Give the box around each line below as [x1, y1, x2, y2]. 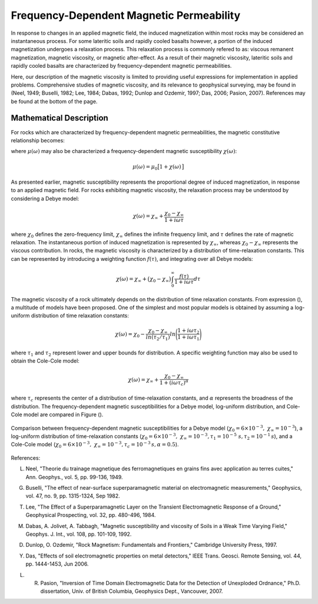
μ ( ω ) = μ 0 [132, 163, 158, 171]
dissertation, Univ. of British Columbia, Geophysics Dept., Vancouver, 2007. [40, 588, 223, 595]
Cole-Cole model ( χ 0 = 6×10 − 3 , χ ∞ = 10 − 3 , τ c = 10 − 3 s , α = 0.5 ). [11, 440, 179, 450]
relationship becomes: [11, 137, 65, 144]
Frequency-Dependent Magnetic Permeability [11, 9, 241, 22]
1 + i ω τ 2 [177, 327, 200, 335]
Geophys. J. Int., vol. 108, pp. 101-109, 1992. [25, 530, 132, 537]
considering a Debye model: [11, 195, 79, 202]
